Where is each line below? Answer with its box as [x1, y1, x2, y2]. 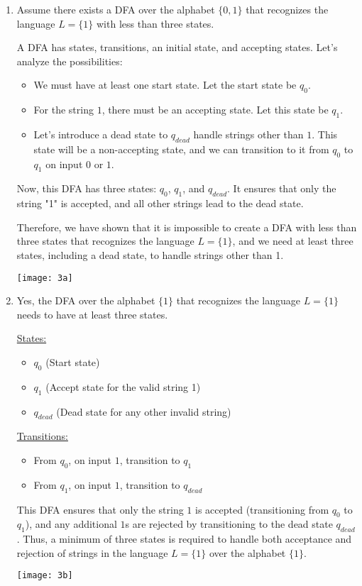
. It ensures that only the [227, 181, 336, 196]
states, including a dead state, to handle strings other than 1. [16, 247, 284, 262]
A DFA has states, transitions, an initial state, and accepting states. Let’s [16, 40, 338, 55]
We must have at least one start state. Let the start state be [33, 77, 297, 92]
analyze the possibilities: [16, 53, 123, 68]
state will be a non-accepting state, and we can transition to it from [33, 141, 329, 156]
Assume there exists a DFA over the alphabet [16, 2, 215, 16]
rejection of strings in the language [16, 545, 168, 560]
